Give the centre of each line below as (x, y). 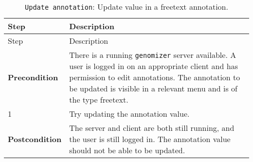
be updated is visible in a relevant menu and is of (153, 88)
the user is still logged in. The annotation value (150, 139)
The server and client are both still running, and (152, 128)
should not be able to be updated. (127, 150)
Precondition (33, 77)
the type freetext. (99, 99)
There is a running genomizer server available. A (153, 55)
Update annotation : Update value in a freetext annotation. (126, 7)
